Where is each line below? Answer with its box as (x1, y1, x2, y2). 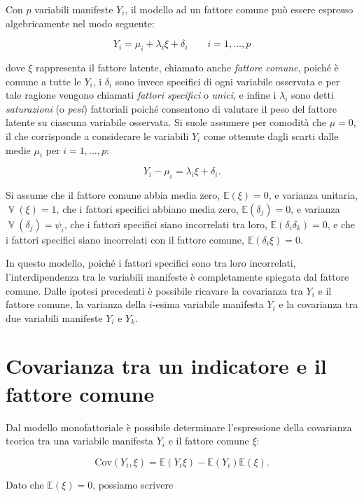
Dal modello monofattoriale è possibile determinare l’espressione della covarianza (6, 419, 352, 434)
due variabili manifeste (6, 310, 103, 325)
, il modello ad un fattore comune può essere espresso (125, 2, 353, 16)
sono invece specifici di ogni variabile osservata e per (115, 73, 340, 88)
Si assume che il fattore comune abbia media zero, (6, 188, 220, 202)
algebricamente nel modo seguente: (6, 15, 155, 30)
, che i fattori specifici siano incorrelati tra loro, (64, 216, 267, 231)
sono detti (291, 87, 334, 102)
